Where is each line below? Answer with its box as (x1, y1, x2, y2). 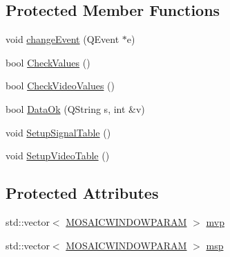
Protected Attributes (6, 182, 159, 204)
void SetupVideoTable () (6, 148, 110, 163)
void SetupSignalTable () (6, 125, 111, 139)
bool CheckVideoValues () (6, 78, 115, 93)
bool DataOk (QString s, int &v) (6, 101, 145, 116)
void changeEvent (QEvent (6, 32, 119, 46)
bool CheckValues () (6, 55, 90, 69)
